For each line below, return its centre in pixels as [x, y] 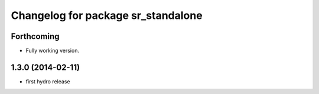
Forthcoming [35, 36]
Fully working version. [53, 51]
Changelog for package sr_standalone [107, 15]
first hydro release [48, 81]
